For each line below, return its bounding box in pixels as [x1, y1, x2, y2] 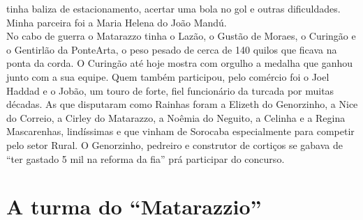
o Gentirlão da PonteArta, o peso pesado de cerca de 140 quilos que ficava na [6, 42, 337, 56]
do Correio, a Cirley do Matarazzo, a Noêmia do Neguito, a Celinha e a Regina [6, 110, 346, 125]
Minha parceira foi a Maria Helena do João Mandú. [6, 15, 227, 29]
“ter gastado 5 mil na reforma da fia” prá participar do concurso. [6, 151, 285, 166]
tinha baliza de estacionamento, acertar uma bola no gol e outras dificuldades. [6, 1, 341, 15]
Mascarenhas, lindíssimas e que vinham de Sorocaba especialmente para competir [6, 124, 355, 139]
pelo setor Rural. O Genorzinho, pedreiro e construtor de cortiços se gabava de [6, 137, 343, 152]
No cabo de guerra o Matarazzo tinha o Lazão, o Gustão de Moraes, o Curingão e [6, 29, 356, 43]
